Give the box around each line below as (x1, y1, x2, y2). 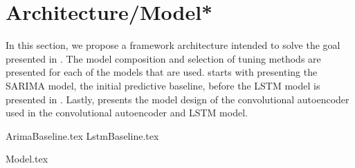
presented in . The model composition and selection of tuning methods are (6, 51, 321, 65)
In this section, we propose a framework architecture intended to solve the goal (6, 38, 340, 52)
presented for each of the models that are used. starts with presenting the (6, 65, 318, 79)
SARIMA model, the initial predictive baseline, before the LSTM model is (6, 78, 320, 92)
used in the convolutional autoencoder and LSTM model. (6, 105, 248, 120)
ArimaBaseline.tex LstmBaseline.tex (6, 128, 159, 143)
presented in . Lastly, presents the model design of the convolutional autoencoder (6, 92, 349, 106)
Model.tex (6, 151, 48, 166)
